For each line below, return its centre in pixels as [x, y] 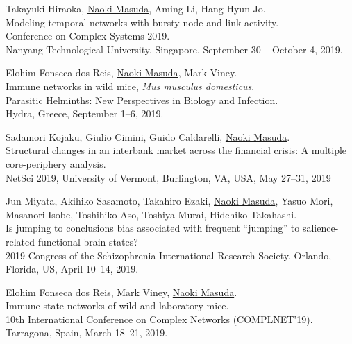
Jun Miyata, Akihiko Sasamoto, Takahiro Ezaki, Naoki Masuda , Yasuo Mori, [169, 201]
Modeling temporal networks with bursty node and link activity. [142, 22]
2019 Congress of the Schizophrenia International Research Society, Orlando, [169, 255]
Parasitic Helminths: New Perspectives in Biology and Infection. [142, 100]
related [20, 241]
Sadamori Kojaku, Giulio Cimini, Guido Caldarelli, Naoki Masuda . [148, 136]
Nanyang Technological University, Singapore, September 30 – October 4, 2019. [174, 49]
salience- [320, 228]
